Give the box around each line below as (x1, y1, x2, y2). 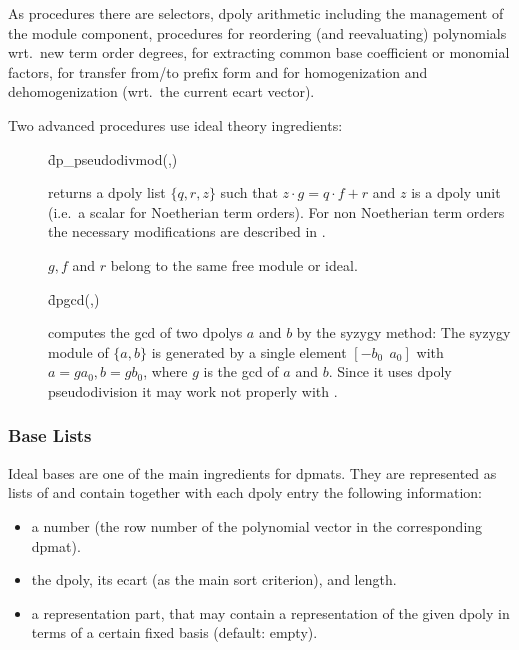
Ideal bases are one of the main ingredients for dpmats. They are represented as (8, 462, 497, 483)
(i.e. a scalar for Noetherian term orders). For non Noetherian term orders (48, 201, 505, 222)
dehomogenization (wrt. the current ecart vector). (8, 81, 315, 102)
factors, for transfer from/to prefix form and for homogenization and (8, 61, 428, 82)
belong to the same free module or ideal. (110, 254, 358, 275)
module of (48, 341, 109, 362)
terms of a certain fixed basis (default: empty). (31, 622, 318, 643)
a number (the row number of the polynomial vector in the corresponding (31, 515, 483, 536)
